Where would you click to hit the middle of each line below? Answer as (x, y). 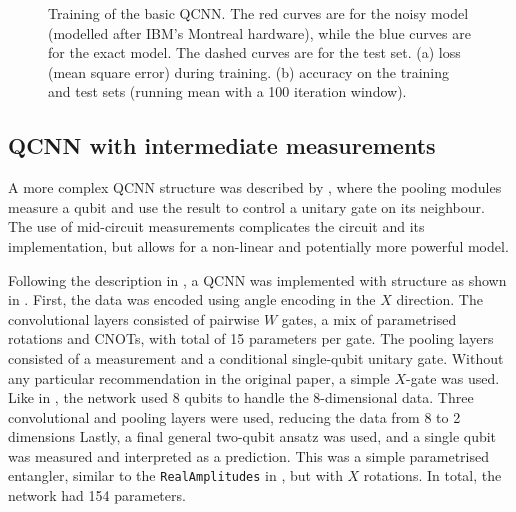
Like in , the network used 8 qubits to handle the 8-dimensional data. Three (241, 397)
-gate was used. (453, 377)
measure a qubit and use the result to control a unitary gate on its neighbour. (246, 206)
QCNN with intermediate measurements (222, 145)
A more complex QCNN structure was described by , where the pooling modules (255, 187)
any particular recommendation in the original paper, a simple (199, 377)
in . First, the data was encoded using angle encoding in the (192, 299)
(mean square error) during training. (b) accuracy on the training (249, 71)
